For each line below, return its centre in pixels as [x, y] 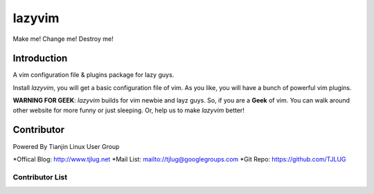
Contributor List [40, 177]
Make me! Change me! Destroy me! [63, 39]
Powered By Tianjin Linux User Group [66, 146]
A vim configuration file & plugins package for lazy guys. [93, 75]
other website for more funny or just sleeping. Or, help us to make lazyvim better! [129, 110]
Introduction [40, 59]
